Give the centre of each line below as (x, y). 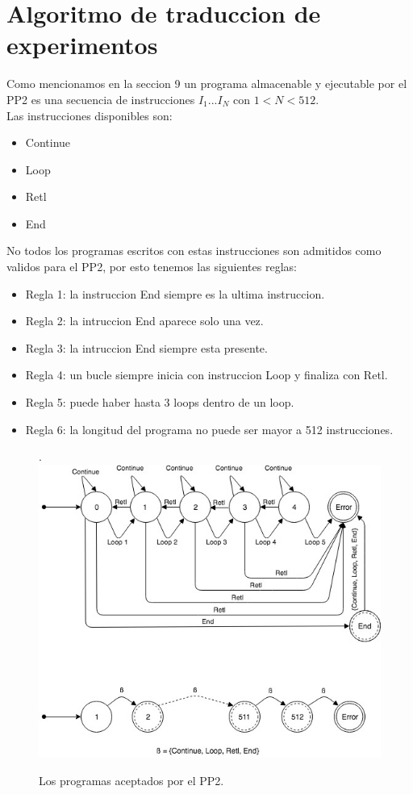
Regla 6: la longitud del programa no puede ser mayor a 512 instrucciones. (209, 429)
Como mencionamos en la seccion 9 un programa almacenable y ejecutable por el (207, 84)
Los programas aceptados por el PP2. (131, 780)
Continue (48, 142)
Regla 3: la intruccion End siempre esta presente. (146, 347)
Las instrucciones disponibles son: (90, 115)
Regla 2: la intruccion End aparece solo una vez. (144, 321)
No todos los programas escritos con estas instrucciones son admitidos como (194, 251)
